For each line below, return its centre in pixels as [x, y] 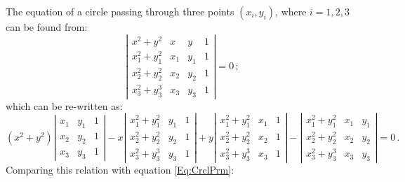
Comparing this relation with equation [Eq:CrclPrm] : [120, 170]
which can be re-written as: [64, 105]
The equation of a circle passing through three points [120, 11]
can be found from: [47, 27]
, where [291, 11]
